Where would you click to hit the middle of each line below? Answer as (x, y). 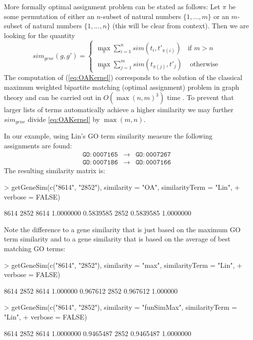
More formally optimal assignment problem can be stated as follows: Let (112, 6)
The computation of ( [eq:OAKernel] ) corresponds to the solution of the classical (123, 77)
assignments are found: (38, 145)
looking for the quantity (39, 35)
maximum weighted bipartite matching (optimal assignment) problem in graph (122, 87)
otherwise (204, 64)
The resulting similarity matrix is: (55, 170)
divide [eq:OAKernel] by (64, 119)
